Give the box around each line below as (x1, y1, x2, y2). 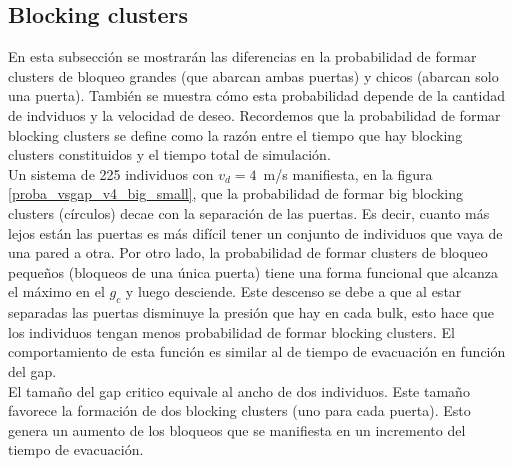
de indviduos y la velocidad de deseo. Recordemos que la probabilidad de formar (8, 104, 501, 125)
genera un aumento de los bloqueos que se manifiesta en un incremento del (8, 419, 466, 440)
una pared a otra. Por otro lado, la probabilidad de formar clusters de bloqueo (8, 242, 488, 263)
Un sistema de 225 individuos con (8, 163, 214, 184)
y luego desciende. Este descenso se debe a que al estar (125, 281, 462, 302)
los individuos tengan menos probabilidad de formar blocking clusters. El (8, 321, 455, 342)
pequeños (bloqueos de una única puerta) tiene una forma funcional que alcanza (8, 261, 498, 282)
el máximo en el (8, 281, 105, 302)
